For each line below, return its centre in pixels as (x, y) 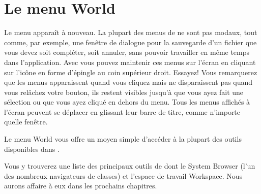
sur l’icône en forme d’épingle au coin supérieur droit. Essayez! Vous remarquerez (131, 72)
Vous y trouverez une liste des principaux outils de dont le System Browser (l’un (130, 166)
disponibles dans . (32, 149)
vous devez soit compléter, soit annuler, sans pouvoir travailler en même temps (127, 52)
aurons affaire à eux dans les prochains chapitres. (81, 186)
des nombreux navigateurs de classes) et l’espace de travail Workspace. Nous (123, 175)
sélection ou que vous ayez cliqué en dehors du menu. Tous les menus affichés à (127, 102)
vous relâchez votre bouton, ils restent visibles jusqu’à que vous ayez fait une (124, 92)
